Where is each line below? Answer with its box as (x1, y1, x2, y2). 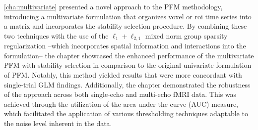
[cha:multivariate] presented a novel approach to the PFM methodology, (4, 1, 223, 11)
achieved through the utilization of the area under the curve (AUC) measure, (4, 98, 238, 109)
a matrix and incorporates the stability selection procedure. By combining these (4, 21, 247, 31)
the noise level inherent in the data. (4, 118, 112, 128)
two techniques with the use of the (4, 30, 109, 41)
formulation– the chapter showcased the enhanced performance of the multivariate (4, 50, 254, 60)
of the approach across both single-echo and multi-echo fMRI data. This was (4, 89, 237, 99)
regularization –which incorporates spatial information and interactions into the (4, 41, 246, 51)
